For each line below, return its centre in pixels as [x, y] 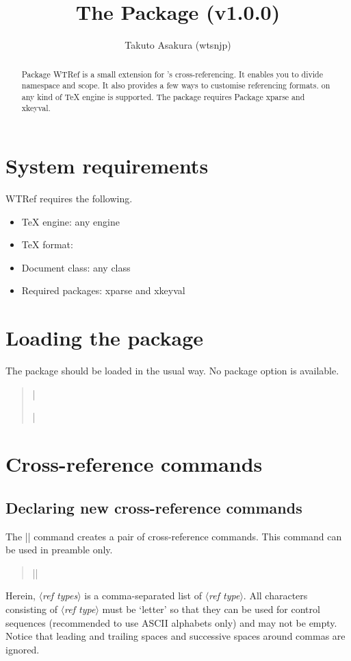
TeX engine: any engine [70, 221]
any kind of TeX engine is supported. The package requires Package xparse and [163, 96]
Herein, [21, 596]
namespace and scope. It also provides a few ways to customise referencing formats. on [176, 85]
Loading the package [105, 338]
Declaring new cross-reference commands [154, 507]
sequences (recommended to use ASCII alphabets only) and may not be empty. [171, 622]
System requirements [107, 166]
